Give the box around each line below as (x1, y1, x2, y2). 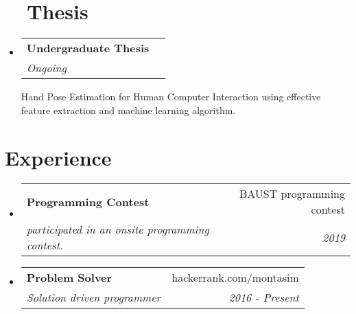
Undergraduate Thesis (26, 40, 150, 56)
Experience (5, 143, 112, 171)
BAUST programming (239, 186, 345, 202)
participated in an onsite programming (26, 221, 209, 238)
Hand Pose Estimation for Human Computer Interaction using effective (21, 89, 321, 104)
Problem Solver (26, 269, 112, 286)
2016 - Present (228, 289, 299, 306)
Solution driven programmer (26, 289, 161, 306)
